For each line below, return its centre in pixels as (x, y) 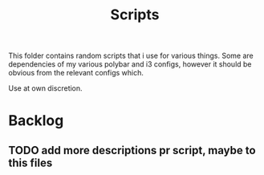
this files (30, 163)
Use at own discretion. (45, 88)
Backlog (36, 121)
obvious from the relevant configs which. (76, 73)
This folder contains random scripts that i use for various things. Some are (131, 56)
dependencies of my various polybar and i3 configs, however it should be (130, 64)
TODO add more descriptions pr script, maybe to (132, 150)
